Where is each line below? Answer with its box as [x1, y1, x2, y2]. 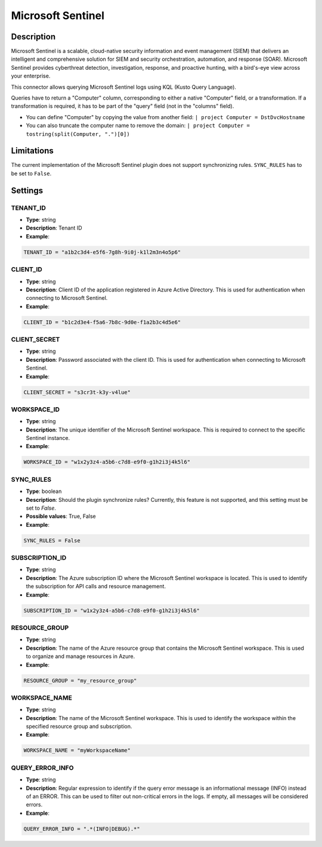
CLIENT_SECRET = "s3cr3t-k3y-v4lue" [23, 389, 131, 396]
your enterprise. [11, 72, 51, 80]
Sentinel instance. [26, 435, 70, 442]
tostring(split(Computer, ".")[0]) [26, 131, 131, 137]
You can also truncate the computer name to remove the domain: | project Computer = [26, 122, 250, 129]
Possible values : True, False [26, 513, 96, 520]
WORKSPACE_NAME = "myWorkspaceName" [23, 747, 131, 754]
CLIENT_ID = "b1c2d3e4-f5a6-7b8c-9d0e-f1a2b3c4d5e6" [23, 319, 181, 325]
